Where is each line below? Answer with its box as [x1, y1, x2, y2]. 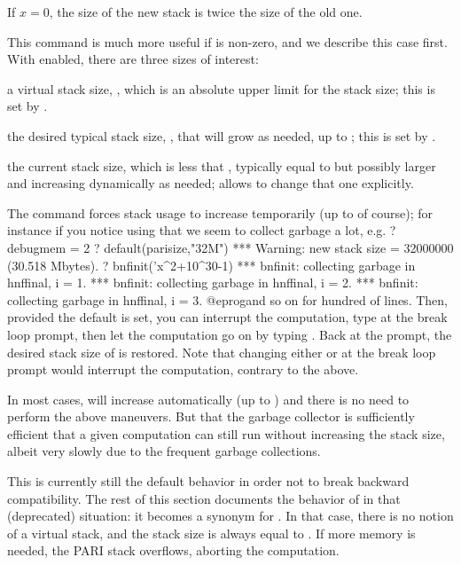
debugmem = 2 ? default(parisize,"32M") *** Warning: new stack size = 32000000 [7, 238, 454, 256]
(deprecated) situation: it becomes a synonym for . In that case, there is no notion [7, 506, 454, 525]
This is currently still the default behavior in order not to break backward [7, 472, 410, 490]
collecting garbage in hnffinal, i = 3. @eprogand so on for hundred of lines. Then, [7, 290, 448, 309]
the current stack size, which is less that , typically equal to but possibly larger [7, 156, 436, 175]
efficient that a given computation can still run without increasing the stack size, [7, 424, 445, 443]
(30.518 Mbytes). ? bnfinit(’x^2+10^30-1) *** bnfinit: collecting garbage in [7, 255, 416, 274]
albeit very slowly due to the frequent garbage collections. [7, 442, 321, 460]
